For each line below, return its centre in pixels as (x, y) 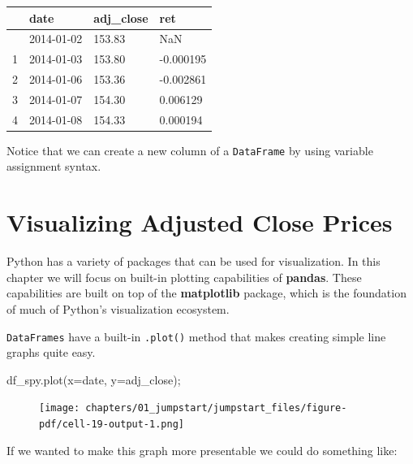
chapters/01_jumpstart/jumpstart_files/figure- (216, 408)
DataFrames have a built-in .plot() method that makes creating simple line (196, 336)
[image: (60, 408)
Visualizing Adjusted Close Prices (200, 222)
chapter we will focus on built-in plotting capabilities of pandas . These (184, 277)
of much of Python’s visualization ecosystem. (118, 308)
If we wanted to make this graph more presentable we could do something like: (202, 450)
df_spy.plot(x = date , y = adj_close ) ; (94, 379)
